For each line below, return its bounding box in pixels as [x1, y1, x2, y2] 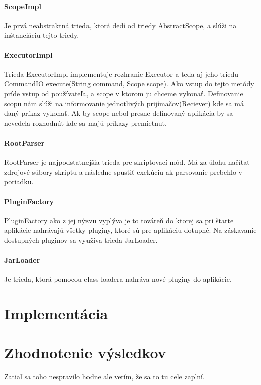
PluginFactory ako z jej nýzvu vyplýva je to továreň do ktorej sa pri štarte [4, 215, 234, 225]
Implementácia [4, 303, 108, 324]
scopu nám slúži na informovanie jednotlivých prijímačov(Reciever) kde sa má [4, 98, 244, 108]
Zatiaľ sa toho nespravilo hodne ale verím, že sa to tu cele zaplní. [4, 371, 205, 382]
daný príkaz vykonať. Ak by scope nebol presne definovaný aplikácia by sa [4, 108, 233, 118]
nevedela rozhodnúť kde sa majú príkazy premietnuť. [4, 117, 167, 128]
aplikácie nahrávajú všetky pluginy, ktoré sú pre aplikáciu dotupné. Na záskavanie [4, 225, 257, 235]
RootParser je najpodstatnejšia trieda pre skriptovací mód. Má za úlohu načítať [4, 157, 250, 167]
